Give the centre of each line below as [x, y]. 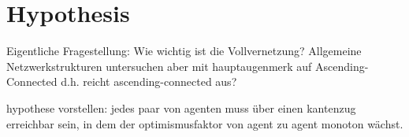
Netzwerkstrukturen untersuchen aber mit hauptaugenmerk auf [159, 66]
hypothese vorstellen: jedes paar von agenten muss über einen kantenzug [181, 107]
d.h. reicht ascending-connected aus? [149, 81]
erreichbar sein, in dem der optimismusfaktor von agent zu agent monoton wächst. [205, 123]
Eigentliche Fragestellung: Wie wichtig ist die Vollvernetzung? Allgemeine [184, 51]
